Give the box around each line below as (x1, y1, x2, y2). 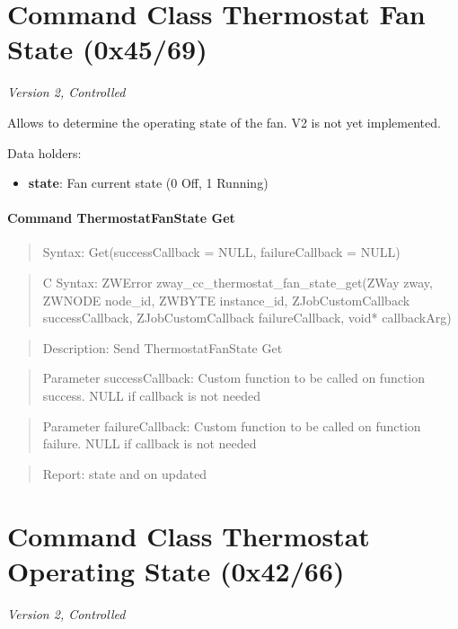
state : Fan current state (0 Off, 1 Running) (28, 173, 269, 192)
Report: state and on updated (42, 464, 207, 483)
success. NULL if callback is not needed (42, 386, 260, 405)
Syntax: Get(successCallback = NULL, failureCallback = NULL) (42, 243, 401, 261)
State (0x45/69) (7, 31, 207, 67)
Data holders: (7, 143, 82, 162)
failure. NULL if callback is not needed (42, 434, 257, 453)
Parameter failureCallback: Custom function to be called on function (42, 416, 421, 435)
